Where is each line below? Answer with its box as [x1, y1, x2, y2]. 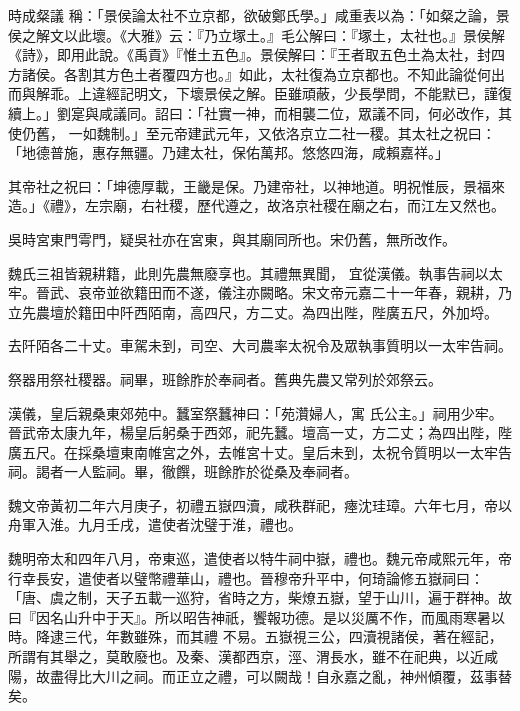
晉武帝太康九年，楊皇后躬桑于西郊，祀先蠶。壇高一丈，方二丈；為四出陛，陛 [8, 422, 512, 443]
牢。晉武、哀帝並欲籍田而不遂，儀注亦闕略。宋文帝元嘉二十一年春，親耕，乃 [8, 282, 512, 303]
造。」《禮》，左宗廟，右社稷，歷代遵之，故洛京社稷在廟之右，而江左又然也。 [8, 195, 505, 216]
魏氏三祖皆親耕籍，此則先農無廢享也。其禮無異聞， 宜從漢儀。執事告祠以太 [8, 262, 503, 283]
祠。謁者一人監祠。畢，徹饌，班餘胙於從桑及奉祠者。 [8, 461, 358, 482]
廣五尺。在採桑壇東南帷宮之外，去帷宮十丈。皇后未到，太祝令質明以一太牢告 [8, 441, 512, 462]
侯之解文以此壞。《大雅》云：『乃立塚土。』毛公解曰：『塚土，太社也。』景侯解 [8, 24, 505, 45]
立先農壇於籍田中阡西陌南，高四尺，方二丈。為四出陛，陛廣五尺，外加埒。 [8, 301, 498, 322]
